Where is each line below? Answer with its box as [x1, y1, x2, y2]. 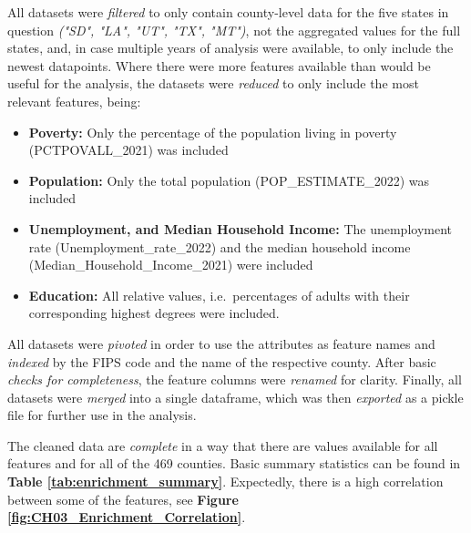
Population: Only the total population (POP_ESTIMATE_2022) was [28, 170, 430, 190]
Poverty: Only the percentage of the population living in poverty [28, 122, 397, 141]
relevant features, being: [7, 91, 141, 110]
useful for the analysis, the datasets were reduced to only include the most [7, 74, 419, 93]
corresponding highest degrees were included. [28, 303, 280, 323]
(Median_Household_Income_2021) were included [28, 255, 313, 274]
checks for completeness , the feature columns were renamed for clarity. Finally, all [7, 370, 462, 389]
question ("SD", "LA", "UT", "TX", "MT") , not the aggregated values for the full [7, 20, 461, 39]
